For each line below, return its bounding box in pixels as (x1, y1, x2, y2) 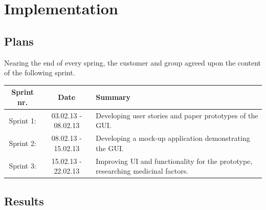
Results (4, 193, 44, 208)
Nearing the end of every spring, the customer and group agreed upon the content (4, 57, 261, 68)
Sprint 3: (9, 160, 36, 171)
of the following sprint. (4, 67, 75, 78)
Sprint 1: (9, 115, 36, 125)
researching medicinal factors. (96, 165, 189, 176)
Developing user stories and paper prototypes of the (96, 110, 258, 120)
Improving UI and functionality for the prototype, (96, 155, 253, 166)
